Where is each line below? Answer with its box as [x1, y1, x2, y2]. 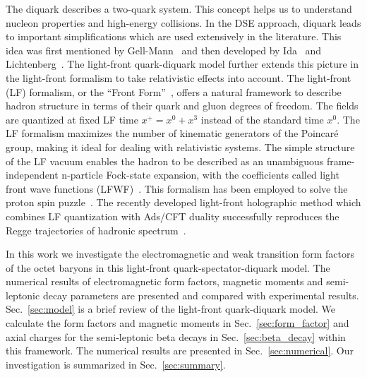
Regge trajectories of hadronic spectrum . [6, 222, 186, 237]
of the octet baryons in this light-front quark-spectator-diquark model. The [6, 260, 330, 275]
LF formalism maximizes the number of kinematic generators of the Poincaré [6, 126, 339, 140]
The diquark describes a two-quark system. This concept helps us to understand [6, 1, 352, 16]
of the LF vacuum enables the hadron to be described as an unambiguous [6, 153, 324, 168]
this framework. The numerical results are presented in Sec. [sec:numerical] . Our [6, 343, 354, 358]
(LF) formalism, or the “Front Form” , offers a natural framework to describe [6, 84, 342, 99]
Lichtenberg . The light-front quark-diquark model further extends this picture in [6, 56, 359, 71]
